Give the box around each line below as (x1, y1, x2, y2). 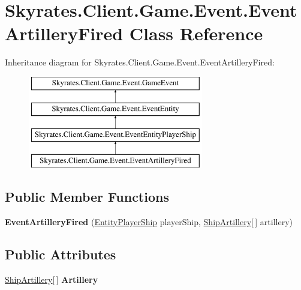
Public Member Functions (5, 187, 169, 206)
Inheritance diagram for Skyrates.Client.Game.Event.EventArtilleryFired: (5, 56, 275, 68)
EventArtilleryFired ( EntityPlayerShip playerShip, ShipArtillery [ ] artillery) (5, 215, 293, 228)
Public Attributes (5, 244, 116, 263)
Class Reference (129, 21, 263, 46)
